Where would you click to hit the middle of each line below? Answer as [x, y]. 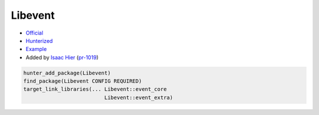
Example [36, 49]
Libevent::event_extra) [139, 97]
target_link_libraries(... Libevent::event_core [95, 89]
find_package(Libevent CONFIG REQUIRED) [82, 81]
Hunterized [39, 40]
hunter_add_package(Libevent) [67, 73]
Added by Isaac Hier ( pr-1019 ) [62, 57]
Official [35, 33]
